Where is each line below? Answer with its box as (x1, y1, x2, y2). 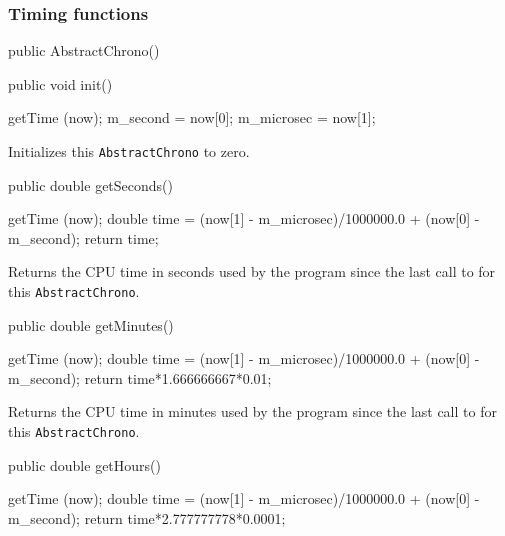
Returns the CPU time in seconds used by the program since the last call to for (8, 261, 496, 282)
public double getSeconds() (8, 174, 173, 195)
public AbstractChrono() (8, 40, 160, 61)
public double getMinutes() (8, 314, 174, 335)
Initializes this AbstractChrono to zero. (8, 141, 250, 161)
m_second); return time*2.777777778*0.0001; (8, 507, 286, 528)
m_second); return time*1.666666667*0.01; (8, 367, 272, 388)
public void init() (8, 73, 113, 94)
